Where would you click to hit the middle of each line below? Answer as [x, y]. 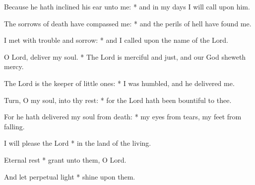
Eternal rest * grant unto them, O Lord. [65, 159]
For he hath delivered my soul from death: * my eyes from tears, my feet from [123, 117]
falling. [14, 126]
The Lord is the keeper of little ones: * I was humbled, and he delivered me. [119, 83]
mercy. [14, 66]
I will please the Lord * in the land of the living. [78, 143]
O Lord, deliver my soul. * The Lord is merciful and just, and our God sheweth [125, 56]
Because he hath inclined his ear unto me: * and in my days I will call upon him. [127, 6]
